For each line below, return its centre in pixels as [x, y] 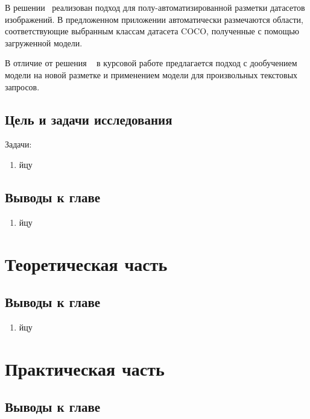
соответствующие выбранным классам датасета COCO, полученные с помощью [152, 31]
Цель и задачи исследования [89, 119]
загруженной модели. [44, 42]
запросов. [22, 86]
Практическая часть [85, 368]
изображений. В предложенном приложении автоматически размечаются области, [154, 19]
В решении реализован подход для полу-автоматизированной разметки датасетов [155, 7]
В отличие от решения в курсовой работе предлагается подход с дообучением [151, 63]
